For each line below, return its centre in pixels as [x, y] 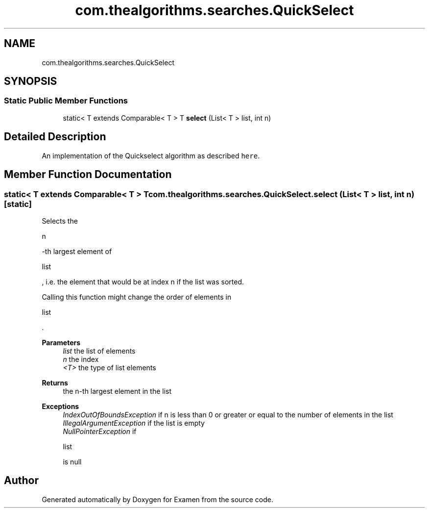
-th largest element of [77, 251]
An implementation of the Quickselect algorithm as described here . [151, 155]
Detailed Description [55, 137]
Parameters [61, 342]
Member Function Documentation [88, 175]
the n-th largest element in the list [117, 391]
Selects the [60, 221]
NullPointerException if [100, 431]
